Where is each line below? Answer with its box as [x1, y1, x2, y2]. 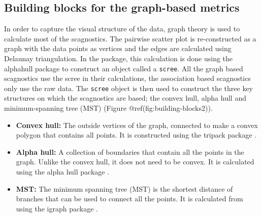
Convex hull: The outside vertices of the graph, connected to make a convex [16, 119, 258, 130]
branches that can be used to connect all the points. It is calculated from [16, 193, 243, 204]
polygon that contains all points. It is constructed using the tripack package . [16, 129, 257, 140]
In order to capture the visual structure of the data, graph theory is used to [4, 23, 240, 34]
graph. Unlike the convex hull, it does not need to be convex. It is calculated [16, 156, 254, 167]
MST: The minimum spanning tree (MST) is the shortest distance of [16, 183, 233, 194]
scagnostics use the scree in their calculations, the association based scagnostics [4, 73, 251, 83]
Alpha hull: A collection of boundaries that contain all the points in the [16, 146, 244, 157]
